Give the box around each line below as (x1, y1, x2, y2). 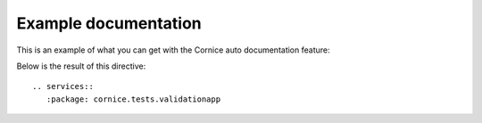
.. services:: (32, 81, 94, 92)
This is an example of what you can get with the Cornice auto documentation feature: (16, 45, 330, 55)
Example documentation (16, 13, 203, 33)
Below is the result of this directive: (16, 61, 146, 71)
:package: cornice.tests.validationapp (46, 94, 221, 104)
